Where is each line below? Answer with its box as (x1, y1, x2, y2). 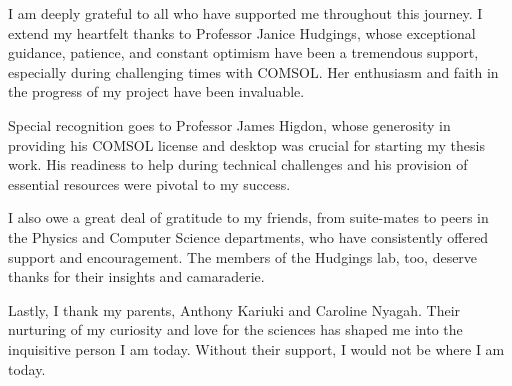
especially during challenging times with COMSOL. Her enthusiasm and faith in (8, 61, 499, 82)
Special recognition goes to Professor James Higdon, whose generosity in (8, 114, 451, 135)
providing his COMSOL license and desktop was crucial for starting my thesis (8, 134, 485, 155)
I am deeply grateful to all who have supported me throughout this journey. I (8, 3, 483, 23)
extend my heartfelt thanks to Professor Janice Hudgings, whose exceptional (8, 22, 476, 43)
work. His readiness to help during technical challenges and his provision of (8, 154, 468, 175)
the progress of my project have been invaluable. (8, 81, 305, 102)
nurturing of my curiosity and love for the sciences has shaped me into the (8, 319, 463, 340)
